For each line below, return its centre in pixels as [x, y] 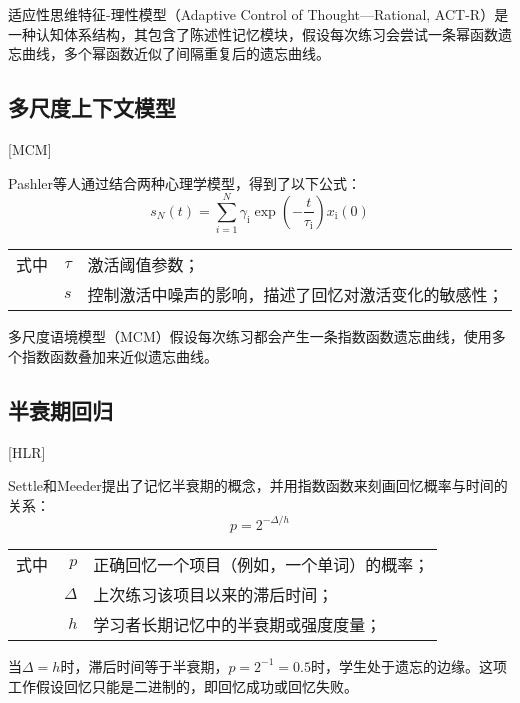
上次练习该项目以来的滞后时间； [213, 594]
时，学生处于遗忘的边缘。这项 [408, 665]
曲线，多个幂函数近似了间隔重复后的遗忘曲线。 [175, 53]
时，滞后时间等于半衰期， [144, 665]
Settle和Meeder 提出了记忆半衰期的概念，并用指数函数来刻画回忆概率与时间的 [258, 485]
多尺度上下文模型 [92, 107]
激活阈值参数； [143, 265]
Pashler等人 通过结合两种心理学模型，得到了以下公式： [185, 182]
